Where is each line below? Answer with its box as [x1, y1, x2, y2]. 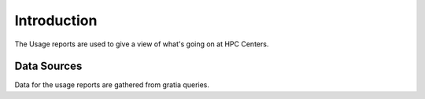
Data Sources [14, 60, 83, 73]
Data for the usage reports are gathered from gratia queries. [14, 80, 210, 90]
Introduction [14, 12, 98, 29]
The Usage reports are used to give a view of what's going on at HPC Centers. [14, 39, 269, 49]
